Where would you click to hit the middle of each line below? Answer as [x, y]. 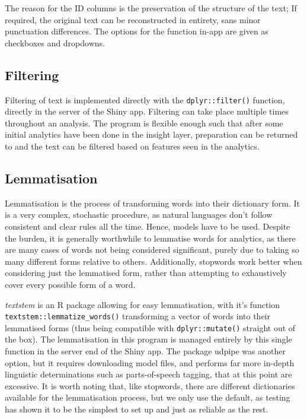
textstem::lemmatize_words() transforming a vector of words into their [137, 316]
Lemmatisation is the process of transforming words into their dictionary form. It [152, 203]
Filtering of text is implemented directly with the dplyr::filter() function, [145, 99]
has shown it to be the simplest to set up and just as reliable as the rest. [137, 409]
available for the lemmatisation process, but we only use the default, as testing [148, 397]
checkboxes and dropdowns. [55, 42]
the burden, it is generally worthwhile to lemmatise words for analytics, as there [150, 238]
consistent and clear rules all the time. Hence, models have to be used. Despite [148, 226]
